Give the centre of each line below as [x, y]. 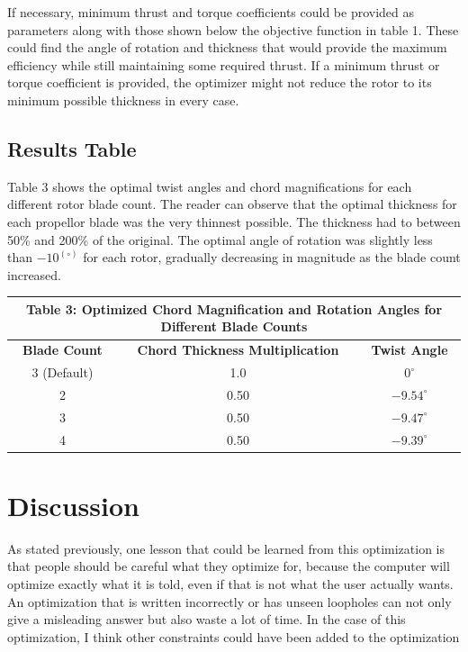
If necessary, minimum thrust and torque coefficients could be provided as [211, 12]
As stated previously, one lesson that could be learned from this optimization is [226, 548]
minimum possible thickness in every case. [123, 100]
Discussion [73, 505]
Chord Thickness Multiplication [238, 350]
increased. [35, 274]
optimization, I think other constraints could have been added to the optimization [234, 636]
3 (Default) [63, 372]
